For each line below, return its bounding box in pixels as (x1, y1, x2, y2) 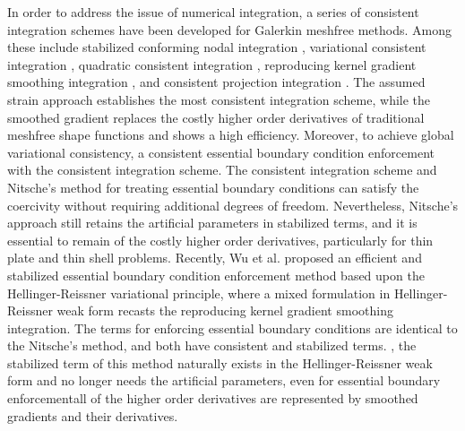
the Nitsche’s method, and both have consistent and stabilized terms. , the (7, 336, 417, 355)
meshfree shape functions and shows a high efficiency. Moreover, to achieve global (7, 125, 454, 144)
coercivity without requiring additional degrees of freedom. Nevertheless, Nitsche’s (7, 195, 459, 214)
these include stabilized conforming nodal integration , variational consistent (7, 38, 426, 56)
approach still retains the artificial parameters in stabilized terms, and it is (7, 213, 418, 232)
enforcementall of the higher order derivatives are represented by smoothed (7, 389, 418, 408)
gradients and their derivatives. (7, 406, 178, 425)
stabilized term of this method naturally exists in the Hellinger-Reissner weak (7, 353, 433, 372)
